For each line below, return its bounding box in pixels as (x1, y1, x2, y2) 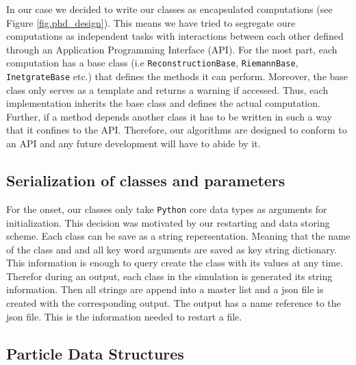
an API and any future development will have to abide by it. (6, 136, 261, 151)
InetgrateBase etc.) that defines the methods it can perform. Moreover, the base (6, 69, 348, 84)
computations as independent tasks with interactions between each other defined (6, 29, 344, 43)
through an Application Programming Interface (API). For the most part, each (6, 42, 338, 56)
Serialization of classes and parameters (6, 170, 285, 191)
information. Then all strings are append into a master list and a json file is (6, 282, 324, 297)
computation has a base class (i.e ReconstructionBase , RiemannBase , (6, 55, 298, 70)
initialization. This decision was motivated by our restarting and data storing (6, 215, 330, 229)
